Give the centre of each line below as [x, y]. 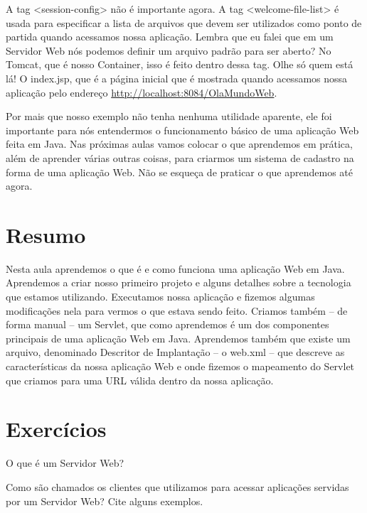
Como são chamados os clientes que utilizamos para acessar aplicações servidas [177, 486]
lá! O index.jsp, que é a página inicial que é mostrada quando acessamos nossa [177, 78]
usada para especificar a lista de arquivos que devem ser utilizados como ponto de [184, 22]
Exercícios [56, 429]
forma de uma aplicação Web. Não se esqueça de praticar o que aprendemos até [179, 172]
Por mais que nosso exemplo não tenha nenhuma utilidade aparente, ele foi [169, 116]
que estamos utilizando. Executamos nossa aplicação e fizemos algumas [160, 297]
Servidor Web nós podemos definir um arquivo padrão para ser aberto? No [169, 50]
